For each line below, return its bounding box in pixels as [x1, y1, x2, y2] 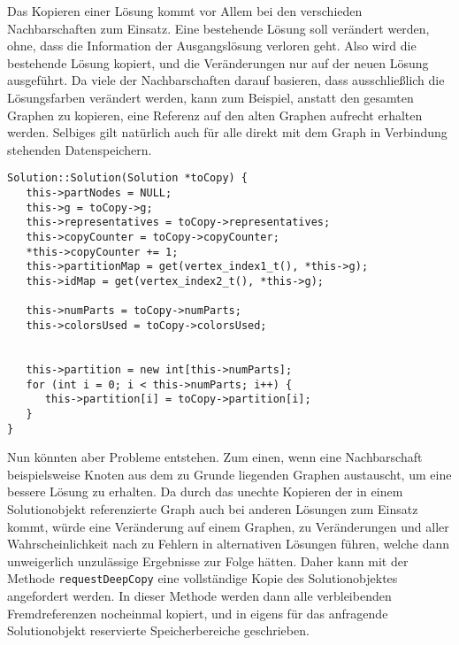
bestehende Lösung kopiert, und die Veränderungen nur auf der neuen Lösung [7, 53, 429, 72]
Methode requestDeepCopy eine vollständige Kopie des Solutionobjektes [7, 569, 398, 587]
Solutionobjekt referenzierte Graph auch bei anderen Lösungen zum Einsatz [7, 499, 418, 518]
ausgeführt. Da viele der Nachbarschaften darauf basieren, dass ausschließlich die [7, 71, 445, 89]
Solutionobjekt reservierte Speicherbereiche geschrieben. [7, 621, 310, 640]
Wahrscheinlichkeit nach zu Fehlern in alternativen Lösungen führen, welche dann [7, 534, 450, 553]
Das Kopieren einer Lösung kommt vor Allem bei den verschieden [7, 2, 363, 19]
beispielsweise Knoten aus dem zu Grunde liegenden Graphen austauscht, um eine [7, 465, 452, 483]
